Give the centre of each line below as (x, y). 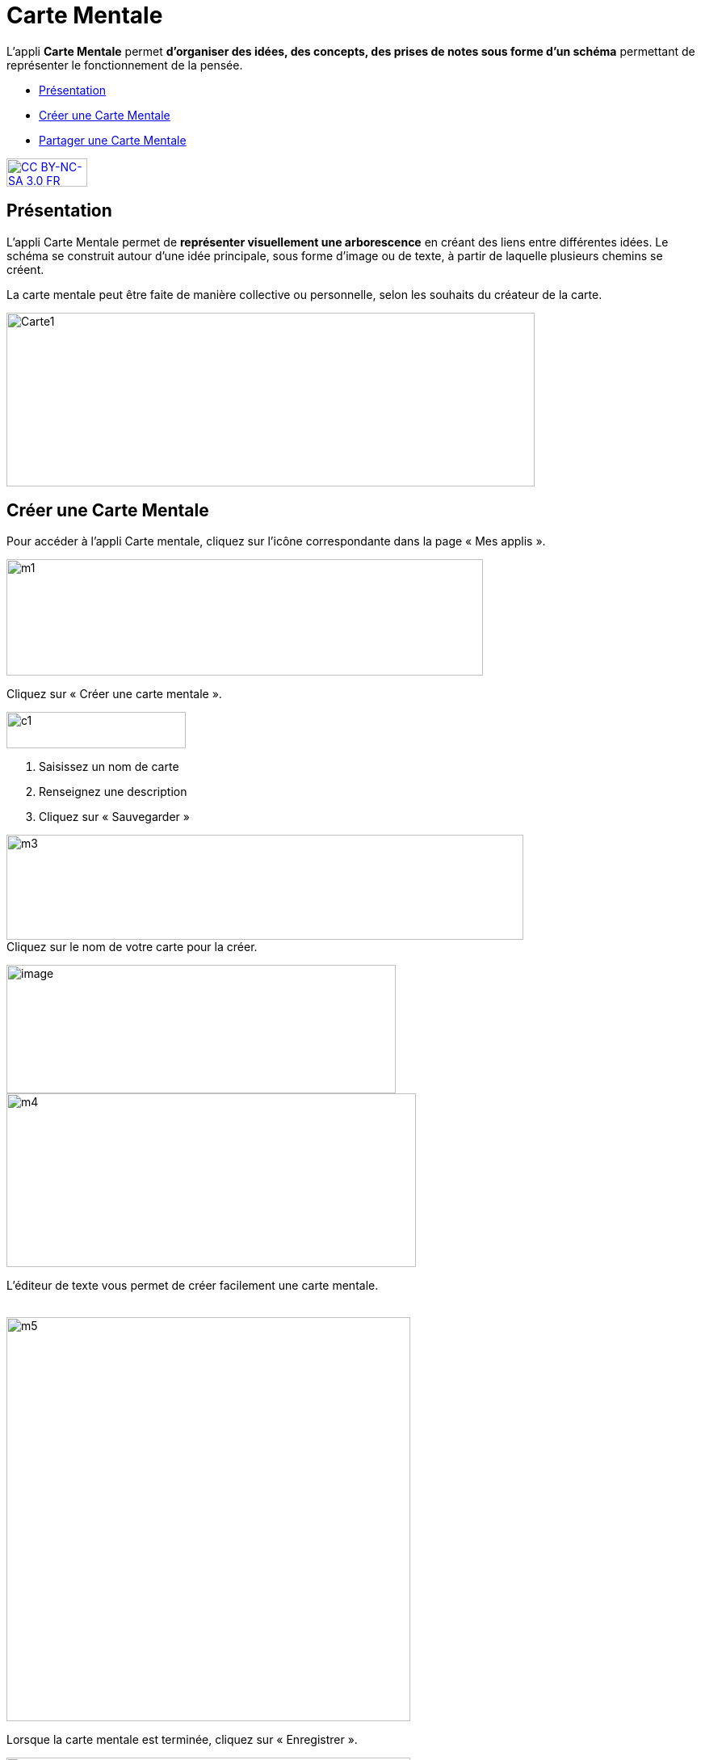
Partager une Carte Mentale (113, 140)
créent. (25, 269)
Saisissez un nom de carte (109, 767)
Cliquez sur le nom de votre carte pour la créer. (132, 947)
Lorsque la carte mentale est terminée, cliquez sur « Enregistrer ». (182, 1740)
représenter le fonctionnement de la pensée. (125, 65)
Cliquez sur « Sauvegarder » (114, 817)
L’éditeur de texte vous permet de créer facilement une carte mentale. (193, 1286)
